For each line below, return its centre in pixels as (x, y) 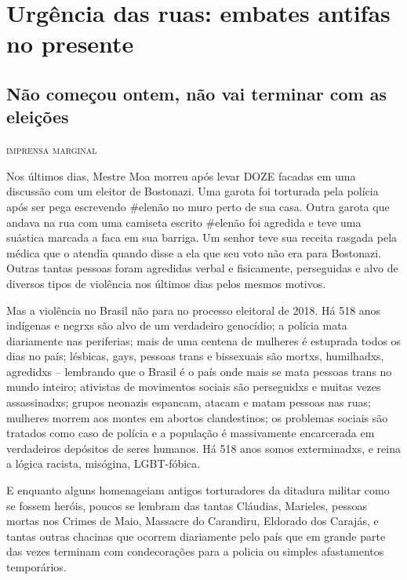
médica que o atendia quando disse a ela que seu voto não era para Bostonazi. (194, 252)
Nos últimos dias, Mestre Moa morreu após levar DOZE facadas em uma (181, 175)
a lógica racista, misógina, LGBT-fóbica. (104, 463)
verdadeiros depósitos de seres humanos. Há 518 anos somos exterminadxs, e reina (203, 448)
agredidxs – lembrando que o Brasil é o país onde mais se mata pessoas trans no (199, 371)
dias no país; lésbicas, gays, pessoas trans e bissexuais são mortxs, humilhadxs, (195, 356)
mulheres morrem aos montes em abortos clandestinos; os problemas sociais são (197, 417)
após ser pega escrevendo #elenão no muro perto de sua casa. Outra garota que (198, 206)
